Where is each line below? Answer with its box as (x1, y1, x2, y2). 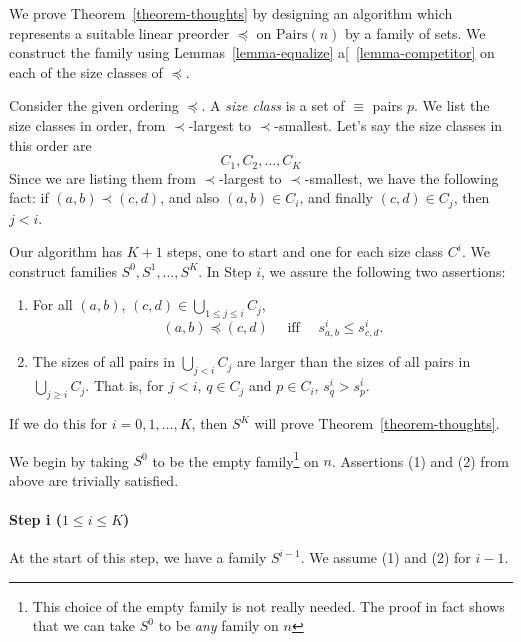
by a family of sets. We (345, 22, 486, 43)
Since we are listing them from (9, 167, 196, 188)
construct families (9, 260, 117, 281)
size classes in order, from (9, 114, 166, 135)
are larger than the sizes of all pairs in (236, 351, 471, 372)
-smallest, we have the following (304, 167, 499, 188)
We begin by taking (9, 450, 129, 471)
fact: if (9, 187, 49, 208)
